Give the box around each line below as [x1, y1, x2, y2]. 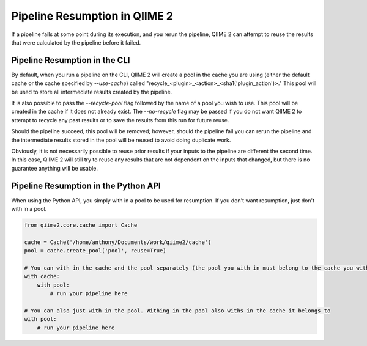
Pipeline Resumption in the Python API [11, 180, 161, 191]
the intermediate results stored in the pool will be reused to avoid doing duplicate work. [11, 136, 231, 144]
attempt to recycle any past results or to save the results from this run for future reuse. [11, 116, 229, 123]
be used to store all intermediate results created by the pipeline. [11, 88, 172, 95]
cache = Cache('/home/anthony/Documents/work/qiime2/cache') [24, 238, 212, 246]
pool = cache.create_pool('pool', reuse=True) [24, 248, 166, 254]
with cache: [24, 273, 61, 280]
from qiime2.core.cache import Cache [24, 222, 138, 229]
